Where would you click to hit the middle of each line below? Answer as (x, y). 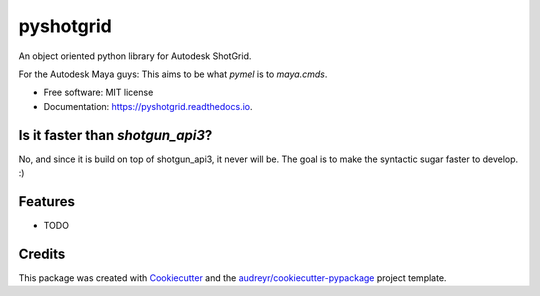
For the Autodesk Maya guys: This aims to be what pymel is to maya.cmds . (173, 74)
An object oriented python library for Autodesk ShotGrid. (135, 56)
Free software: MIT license (98, 92)
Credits (42, 253)
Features (46, 201)
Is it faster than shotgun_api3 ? (115, 135)
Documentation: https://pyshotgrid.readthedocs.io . (148, 106)
